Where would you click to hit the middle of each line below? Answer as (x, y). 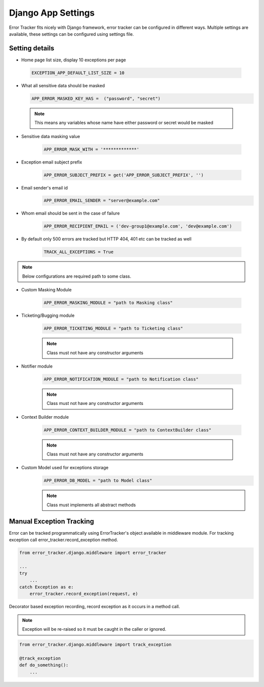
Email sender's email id (44, 188)
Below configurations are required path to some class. (77, 276)
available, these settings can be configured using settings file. (71, 34)
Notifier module (37, 366)
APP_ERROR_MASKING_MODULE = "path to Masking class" (108, 303)
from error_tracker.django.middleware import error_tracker (93, 553)
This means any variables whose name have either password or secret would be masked (124, 123)
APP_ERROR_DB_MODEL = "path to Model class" (98, 481)
